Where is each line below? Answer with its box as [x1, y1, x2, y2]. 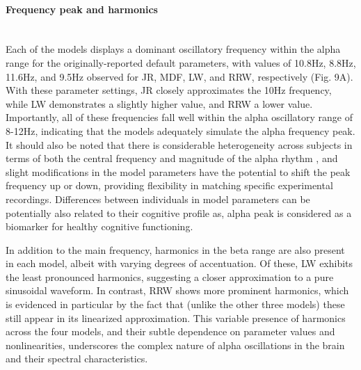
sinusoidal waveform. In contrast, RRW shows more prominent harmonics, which [6, 283, 349, 298]
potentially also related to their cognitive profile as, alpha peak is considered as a [6, 205, 352, 220]
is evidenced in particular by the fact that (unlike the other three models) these [6, 297, 345, 312]
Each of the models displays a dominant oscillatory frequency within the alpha [6, 42, 341, 56]
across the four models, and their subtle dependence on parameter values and [6, 324, 335, 339]
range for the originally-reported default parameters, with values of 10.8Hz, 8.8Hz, [6, 55, 356, 70]
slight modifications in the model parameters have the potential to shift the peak [6, 164, 351, 179]
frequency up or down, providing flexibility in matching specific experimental [6, 178, 333, 193]
